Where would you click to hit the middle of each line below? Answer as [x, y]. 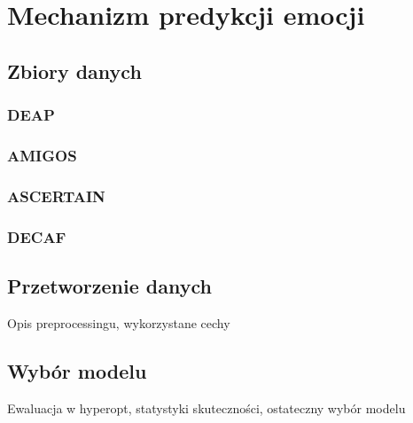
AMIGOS [42, 155]
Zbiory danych [74, 70]
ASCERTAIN [56, 196]
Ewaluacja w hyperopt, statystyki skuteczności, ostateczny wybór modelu [206, 407]
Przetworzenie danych [109, 285]
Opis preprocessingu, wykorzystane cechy [119, 322]
